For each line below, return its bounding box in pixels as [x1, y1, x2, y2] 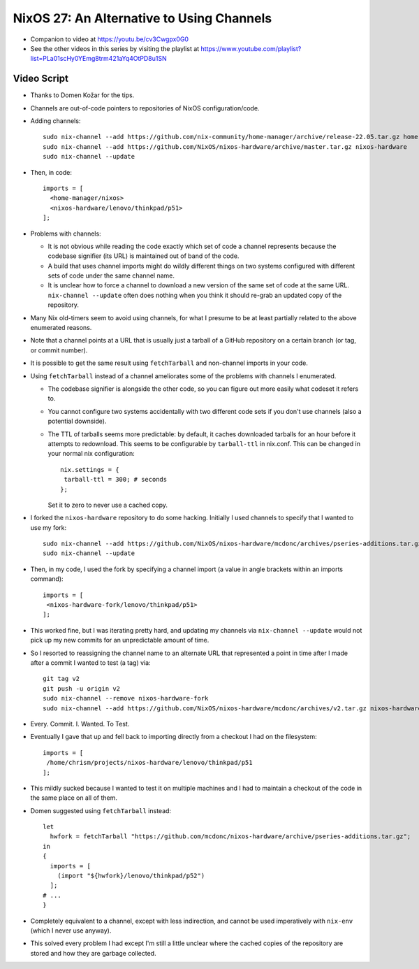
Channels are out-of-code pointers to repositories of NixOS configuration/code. [30, 103, 260, 112]
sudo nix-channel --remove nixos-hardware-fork [43, 694, 209, 703]
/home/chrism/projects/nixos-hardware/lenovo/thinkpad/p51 [46, 759, 253, 767]
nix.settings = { [60, 466, 119, 473]
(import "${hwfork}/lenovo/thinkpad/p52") [57, 872, 205, 880]
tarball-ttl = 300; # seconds [64, 475, 168, 484]
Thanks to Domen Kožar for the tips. [30, 91, 135, 99]
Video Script [13, 73, 69, 85]
